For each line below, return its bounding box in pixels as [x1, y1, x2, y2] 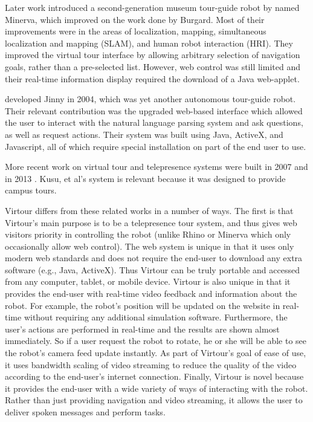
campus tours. [5, 184, 57, 196]
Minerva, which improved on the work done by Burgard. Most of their [5, 13, 265, 25]
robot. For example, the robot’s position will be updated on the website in [5, 299, 280, 311]
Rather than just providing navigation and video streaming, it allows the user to [5, 394, 303, 406]
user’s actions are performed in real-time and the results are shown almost [5, 322, 280, 335]
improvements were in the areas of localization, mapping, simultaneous [5, 25, 266, 37]
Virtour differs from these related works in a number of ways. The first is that [5, 204, 294, 216]
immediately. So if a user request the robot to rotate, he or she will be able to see [5, 334, 307, 347]
